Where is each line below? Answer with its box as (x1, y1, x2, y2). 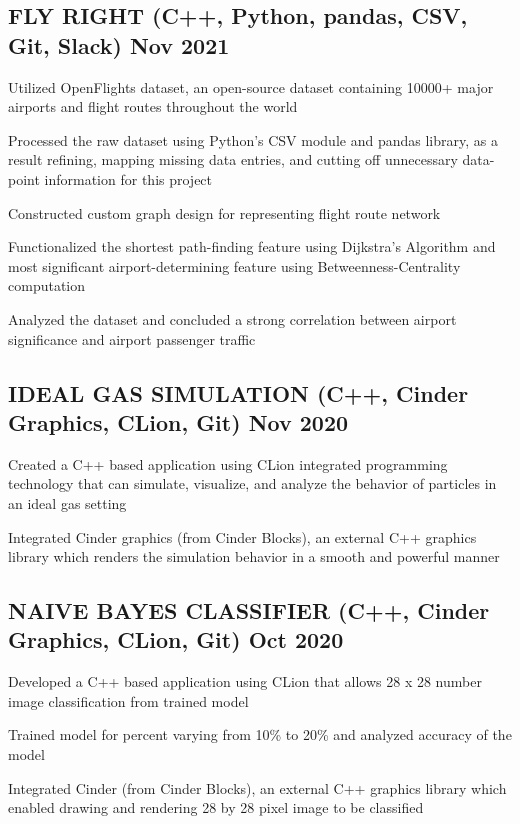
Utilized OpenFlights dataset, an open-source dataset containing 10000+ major (8, 76, 494, 97)
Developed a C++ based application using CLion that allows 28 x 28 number (8, 671, 482, 692)
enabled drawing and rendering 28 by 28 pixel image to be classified (8, 797, 424, 818)
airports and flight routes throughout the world (8, 96, 298, 117)
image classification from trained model (8, 690, 249, 711)
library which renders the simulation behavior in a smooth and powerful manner (8, 546, 500, 567)
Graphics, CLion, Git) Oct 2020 (8, 624, 344, 655)
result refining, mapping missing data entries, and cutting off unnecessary (8, 149, 458, 170)
